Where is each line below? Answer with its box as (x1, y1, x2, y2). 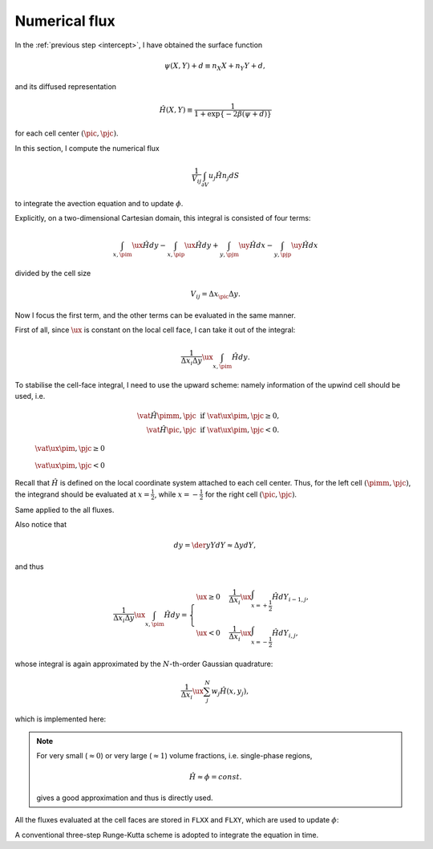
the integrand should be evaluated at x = (14, 489, 150, 499)
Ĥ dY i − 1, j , (272, 592, 309, 603)
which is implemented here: (14, 714, 107, 724)
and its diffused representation (14, 82, 116, 91)
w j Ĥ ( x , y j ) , (211, 686, 249, 697)
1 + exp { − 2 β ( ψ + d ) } (193, 109, 272, 119)
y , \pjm (219, 250, 240, 258)
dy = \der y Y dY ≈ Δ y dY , (173, 541, 257, 550)
